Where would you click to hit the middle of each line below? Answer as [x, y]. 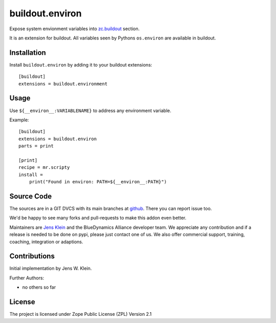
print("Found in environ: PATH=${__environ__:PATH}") [98, 182]
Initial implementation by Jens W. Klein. [51, 268]
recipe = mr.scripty [44, 167]
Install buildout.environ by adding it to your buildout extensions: [81, 64]
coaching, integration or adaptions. [46, 242]
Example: [19, 120]
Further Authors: [27, 278]
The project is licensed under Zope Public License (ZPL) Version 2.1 [80, 314]
